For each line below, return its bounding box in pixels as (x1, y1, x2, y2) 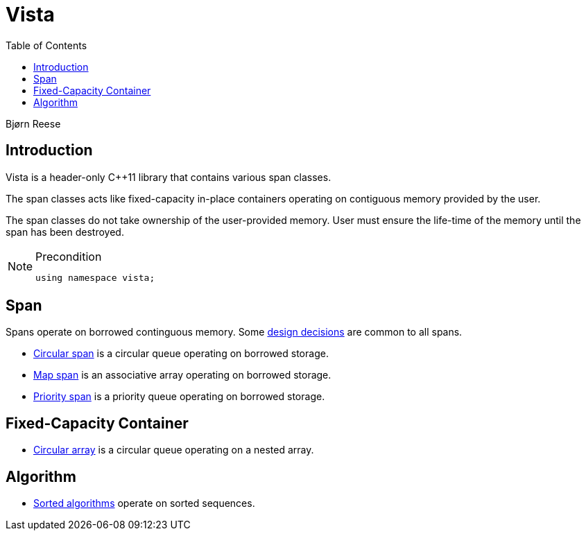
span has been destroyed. (6, 225, 124, 238)
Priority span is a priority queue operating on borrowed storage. (33, 390, 325, 403)
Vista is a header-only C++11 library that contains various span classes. (6, 171, 331, 183)
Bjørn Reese (6, 117, 61, 130)
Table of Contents (6, 39, 87, 51)
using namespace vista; (35, 272, 155, 283)
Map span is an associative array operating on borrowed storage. (33, 369, 331, 381)
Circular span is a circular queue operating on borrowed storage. (33, 347, 329, 360)
